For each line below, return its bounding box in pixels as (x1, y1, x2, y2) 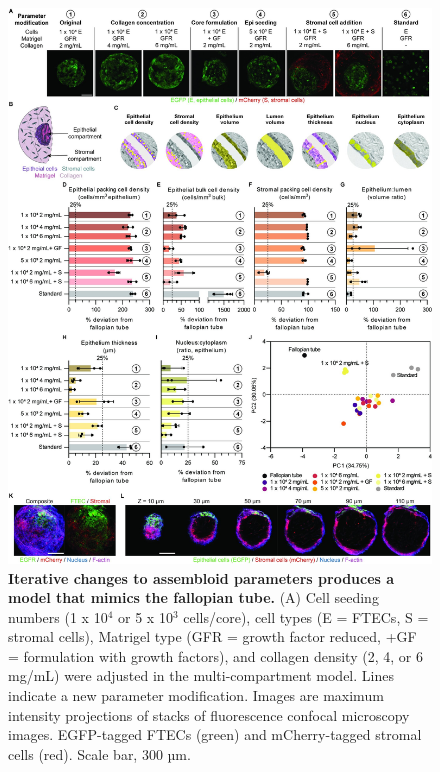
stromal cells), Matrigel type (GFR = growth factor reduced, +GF (8, 626, 417, 647)
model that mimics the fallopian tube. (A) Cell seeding (8, 587, 379, 608)
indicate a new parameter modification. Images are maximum (8, 685, 384, 706)
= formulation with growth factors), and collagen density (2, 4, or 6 (8, 645, 423, 666)
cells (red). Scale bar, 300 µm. (8, 743, 191, 764)
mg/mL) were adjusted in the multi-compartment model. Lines (8, 665, 394, 686)
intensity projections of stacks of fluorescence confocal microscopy (8, 704, 410, 725)
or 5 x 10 (118, 606, 173, 627)
